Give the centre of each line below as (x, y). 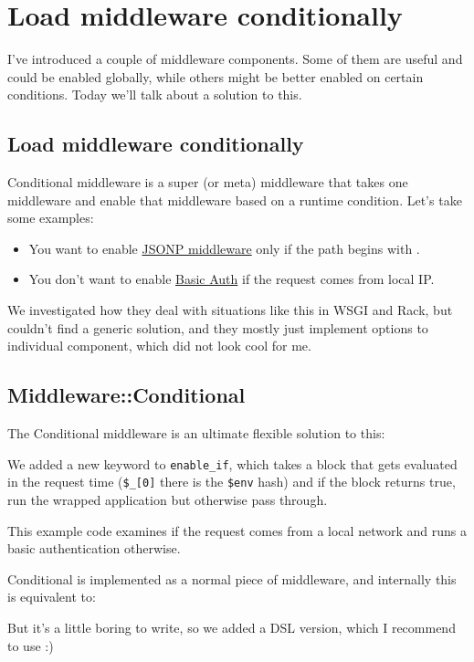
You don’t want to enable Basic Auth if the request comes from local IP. (232, 279)
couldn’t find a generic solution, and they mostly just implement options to (218, 327)
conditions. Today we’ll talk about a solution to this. (155, 95)
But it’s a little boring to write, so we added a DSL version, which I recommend (232, 627)
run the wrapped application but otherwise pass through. (168, 499)
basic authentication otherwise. (94, 548)
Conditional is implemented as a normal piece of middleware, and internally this (232, 578)
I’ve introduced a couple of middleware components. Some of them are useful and (235, 59)
